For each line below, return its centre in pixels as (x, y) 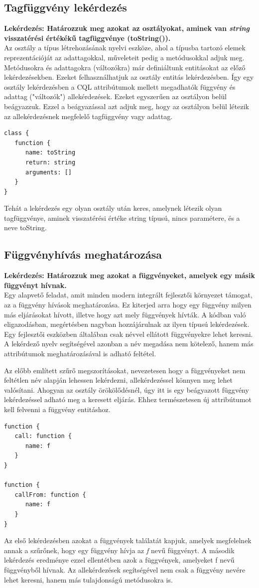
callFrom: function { (50, 495)
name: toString (50, 153)
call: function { (43, 436)
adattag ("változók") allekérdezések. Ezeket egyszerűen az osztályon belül (115, 96)
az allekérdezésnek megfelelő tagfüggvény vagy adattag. (88, 116)
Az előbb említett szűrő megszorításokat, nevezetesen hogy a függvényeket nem (125, 370)
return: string (50, 162)
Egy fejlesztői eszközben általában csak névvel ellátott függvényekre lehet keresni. (129, 334)
